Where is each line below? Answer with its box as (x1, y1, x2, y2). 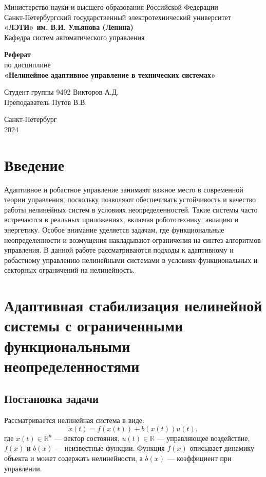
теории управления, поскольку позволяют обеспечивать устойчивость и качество (4, 194, 256, 205)
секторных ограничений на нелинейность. (4, 264, 135, 275)
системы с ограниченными (4, 315, 183, 336)
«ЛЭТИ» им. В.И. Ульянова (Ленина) (4, 22, 134, 32)
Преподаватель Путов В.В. (4, 96, 87, 107)
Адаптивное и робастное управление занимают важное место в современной (4, 184, 243, 195)
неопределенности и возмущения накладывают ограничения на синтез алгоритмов (4, 234, 261, 245)
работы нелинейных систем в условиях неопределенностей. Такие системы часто (4, 204, 258, 215)
